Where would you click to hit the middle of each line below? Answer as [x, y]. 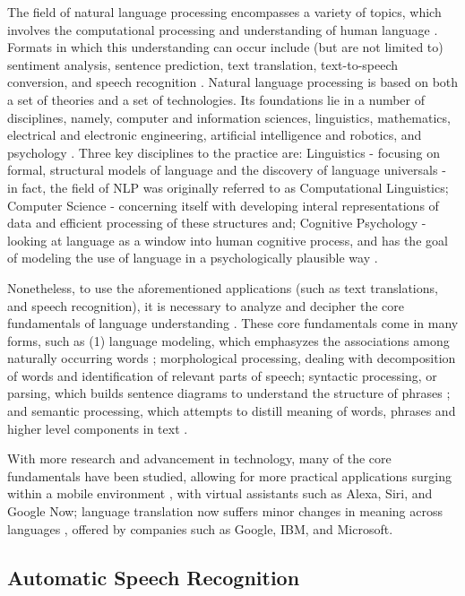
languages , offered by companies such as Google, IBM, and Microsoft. [200, 528]
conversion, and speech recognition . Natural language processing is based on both [233, 82]
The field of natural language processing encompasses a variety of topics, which [224, 12]
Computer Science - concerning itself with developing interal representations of [223, 205]
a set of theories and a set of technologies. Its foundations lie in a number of [216, 99]
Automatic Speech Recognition [154, 577]
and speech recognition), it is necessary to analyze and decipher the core [206, 305]
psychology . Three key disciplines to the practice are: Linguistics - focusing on [224, 152]
